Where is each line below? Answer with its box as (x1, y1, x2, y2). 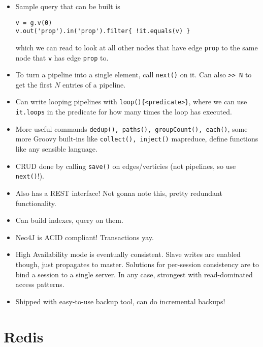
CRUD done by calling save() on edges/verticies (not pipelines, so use (15, 160, 236, 171)
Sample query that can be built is (15, 1, 120, 11)
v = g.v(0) (15, 19, 52, 26)
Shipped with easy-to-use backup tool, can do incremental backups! (15, 296, 225, 306)
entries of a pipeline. (62, 79, 126, 90)
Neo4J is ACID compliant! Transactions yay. (15, 232, 154, 242)
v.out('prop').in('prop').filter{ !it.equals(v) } (15, 27, 190, 35)
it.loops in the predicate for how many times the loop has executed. (15, 106, 232, 117)
